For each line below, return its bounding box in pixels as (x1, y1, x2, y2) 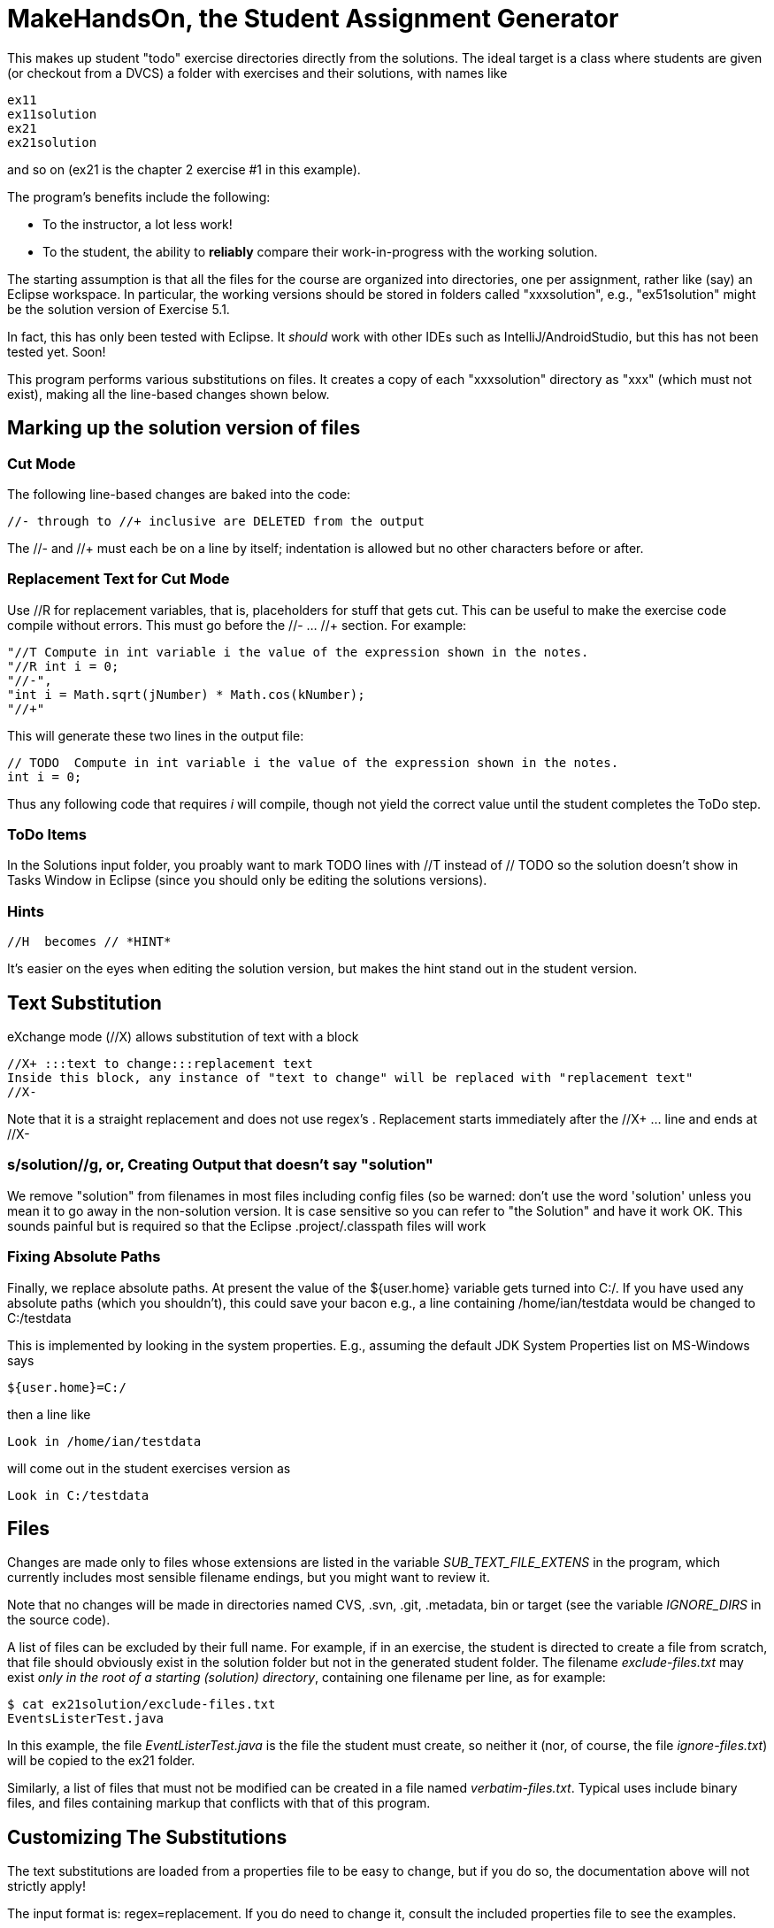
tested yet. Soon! (7, 343, 106, 359)
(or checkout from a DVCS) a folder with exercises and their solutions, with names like (7, 65, 508, 81)
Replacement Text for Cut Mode (7, 570, 230, 588)
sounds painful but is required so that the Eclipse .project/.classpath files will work (7, 1217, 487, 1233)
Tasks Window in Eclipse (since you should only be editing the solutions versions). (7, 872, 487, 888)
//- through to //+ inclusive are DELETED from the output (7, 513, 425, 528)
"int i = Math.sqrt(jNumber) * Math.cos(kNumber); (7, 687, 365, 702)
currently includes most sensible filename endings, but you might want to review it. (7, 1570, 490, 1586)
